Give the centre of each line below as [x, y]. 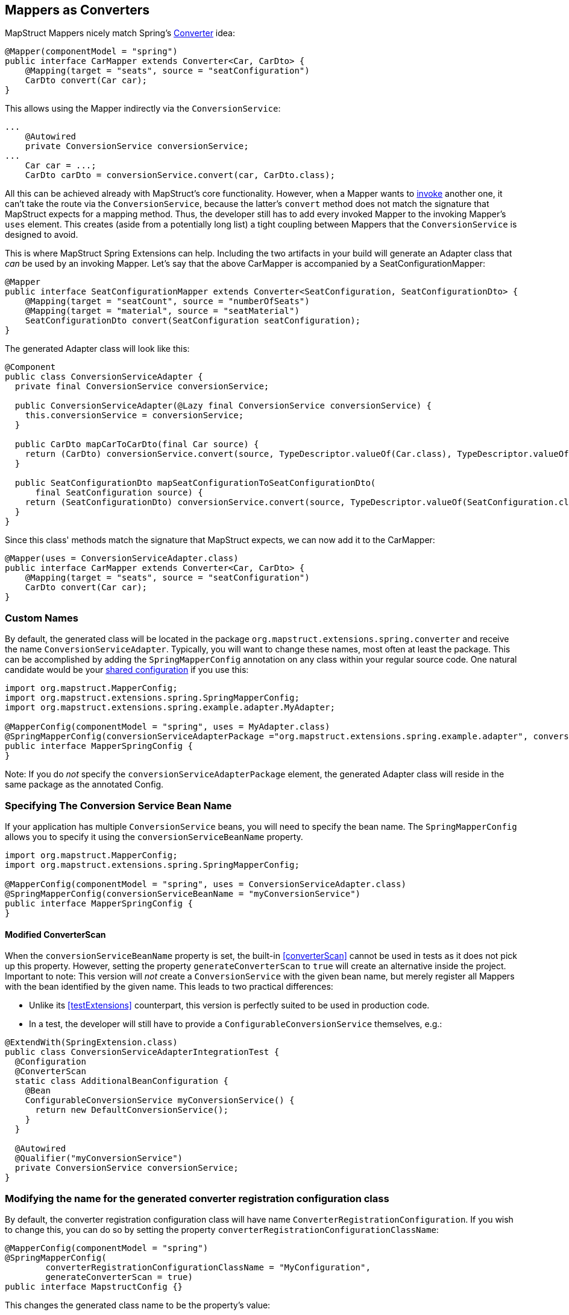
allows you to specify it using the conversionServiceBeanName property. [154, 836]
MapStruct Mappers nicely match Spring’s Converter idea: [120, 33]
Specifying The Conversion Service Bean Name [118, 805]
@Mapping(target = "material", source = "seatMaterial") [162, 311]
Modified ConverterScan [55, 934]
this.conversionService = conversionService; [134, 416]
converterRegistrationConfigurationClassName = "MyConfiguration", [208, 1267]
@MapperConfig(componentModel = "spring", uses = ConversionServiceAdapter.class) [206, 884]
